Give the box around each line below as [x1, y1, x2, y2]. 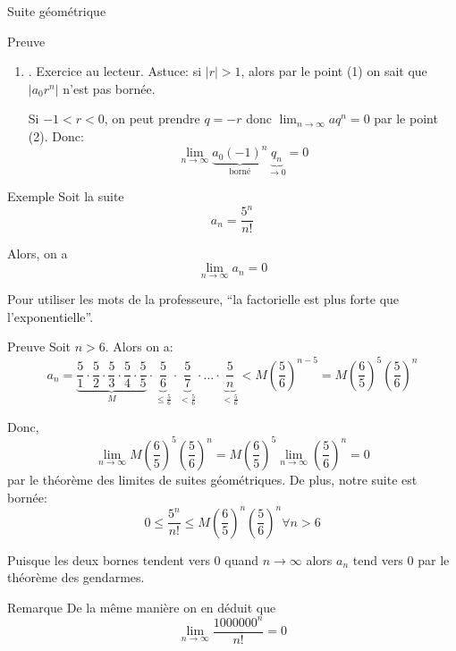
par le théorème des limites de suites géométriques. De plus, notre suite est [7, 469, 418, 488]
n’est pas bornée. [63, 79, 156, 97]
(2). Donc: [28, 126, 84, 145]
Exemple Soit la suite [7, 187, 124, 206]
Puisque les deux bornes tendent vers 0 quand [7, 550, 258, 569]
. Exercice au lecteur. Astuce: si [28, 62, 202, 80]
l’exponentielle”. [7, 307, 94, 325]
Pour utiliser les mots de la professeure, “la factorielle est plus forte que [7, 290, 400, 309]
